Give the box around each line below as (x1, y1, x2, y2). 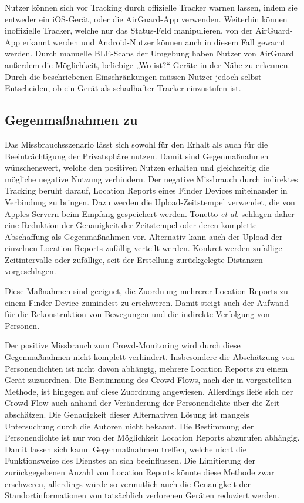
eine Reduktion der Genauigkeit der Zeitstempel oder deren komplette (5, 219, 257, 231)
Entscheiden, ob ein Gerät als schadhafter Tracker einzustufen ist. (5, 82, 241, 94)
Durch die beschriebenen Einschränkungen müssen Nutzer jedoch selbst (5, 70, 262, 82)
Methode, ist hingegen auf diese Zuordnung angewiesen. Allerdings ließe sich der (5, 385, 293, 397)
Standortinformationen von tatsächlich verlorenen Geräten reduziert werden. (5, 489, 279, 501)
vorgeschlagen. (5, 265, 56, 277)
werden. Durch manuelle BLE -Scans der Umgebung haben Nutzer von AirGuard (5, 47, 294, 59)
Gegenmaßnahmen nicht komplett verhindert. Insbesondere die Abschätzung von (5, 351, 295, 363)
